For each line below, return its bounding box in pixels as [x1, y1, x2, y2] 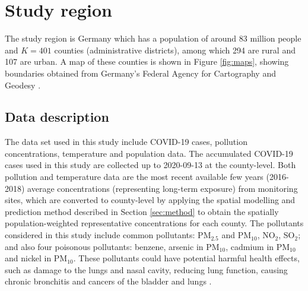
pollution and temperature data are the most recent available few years [5, 170, 263, 183]
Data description [5, 107, 109, 126]
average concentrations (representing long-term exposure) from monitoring [27, 182, 298, 194]
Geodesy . [5, 78, 41, 91]
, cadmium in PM [226, 240, 290, 252]
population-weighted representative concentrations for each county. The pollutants [5, 217, 304, 229]
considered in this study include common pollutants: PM [5, 229, 211, 241]
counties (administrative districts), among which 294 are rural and [54, 43, 296, 56]
